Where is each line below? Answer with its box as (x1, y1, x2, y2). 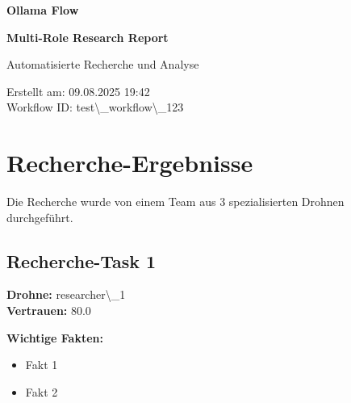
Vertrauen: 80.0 (6, 302, 91, 319)
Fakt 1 (25, 356, 58, 373)
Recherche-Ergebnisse (6, 146, 253, 179)
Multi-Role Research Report (6, 28, 169, 45)
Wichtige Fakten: (6, 329, 103, 346)
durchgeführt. (6, 208, 73, 225)
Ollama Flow (6, 2, 79, 18)
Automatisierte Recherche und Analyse (6, 56, 199, 73)
